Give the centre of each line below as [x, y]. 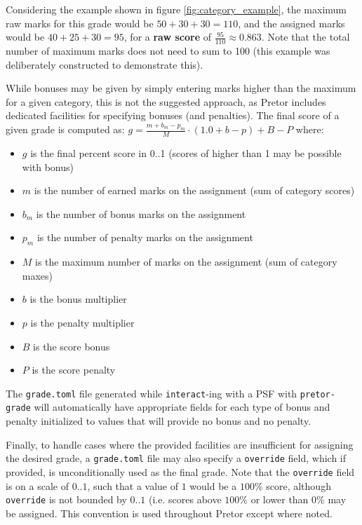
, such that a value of [133, 485]
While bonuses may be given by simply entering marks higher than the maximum [181, 88]
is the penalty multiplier [82, 323]
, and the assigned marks [291, 23]
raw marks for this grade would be [80, 23]
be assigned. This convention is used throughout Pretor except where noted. [169, 513]
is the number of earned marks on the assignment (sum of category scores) [194, 190]
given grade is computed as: [65, 129]
